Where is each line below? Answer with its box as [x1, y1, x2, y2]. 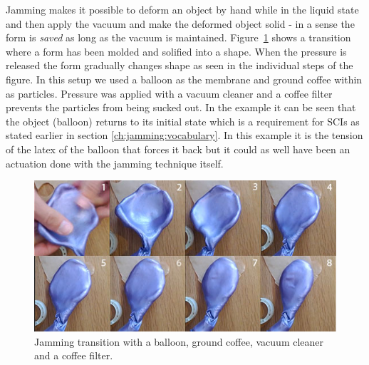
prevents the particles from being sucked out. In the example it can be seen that [6, 100, 356, 115]
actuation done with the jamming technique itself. [6, 155, 224, 170]
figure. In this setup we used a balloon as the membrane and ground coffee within [6, 71, 363, 86]
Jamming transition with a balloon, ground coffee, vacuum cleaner [34, 334, 324, 349]
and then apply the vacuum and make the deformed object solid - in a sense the [6, 16, 355, 31]
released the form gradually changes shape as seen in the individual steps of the [6, 58, 353, 73]
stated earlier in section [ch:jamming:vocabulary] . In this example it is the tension [6, 128, 363, 143]
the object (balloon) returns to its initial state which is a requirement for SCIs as [6, 113, 360, 128]
